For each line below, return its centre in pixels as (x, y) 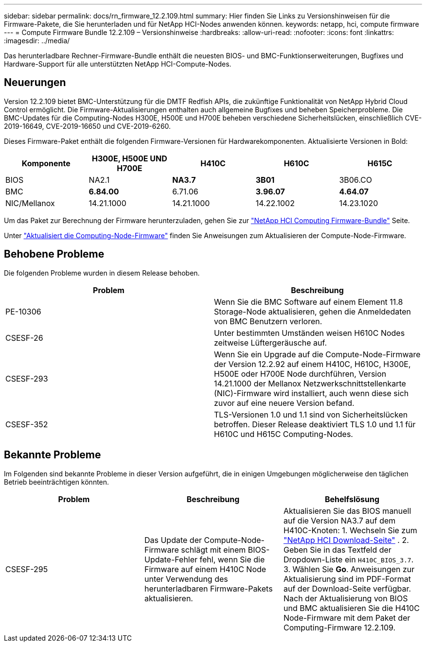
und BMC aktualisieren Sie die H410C (351, 608)
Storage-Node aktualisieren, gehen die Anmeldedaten (313, 311)
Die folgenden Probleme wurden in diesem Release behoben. (102, 273)
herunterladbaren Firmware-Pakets (208, 588)
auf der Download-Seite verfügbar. (347, 588)
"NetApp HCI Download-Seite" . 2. (346, 540)
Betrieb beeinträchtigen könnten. (57, 482)
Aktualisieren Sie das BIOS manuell (347, 511)
